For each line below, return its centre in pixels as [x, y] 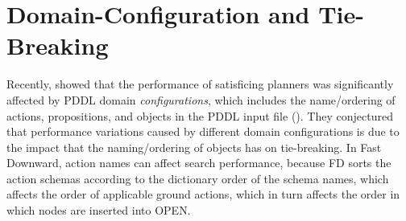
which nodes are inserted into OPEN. [99, 210]
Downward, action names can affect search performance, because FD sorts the [199, 163]
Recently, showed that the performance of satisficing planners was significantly [200, 84]
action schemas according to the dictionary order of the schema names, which [198, 178]
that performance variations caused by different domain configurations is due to [203, 131]
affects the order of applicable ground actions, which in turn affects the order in [203, 194]
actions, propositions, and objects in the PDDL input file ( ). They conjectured [200, 115]
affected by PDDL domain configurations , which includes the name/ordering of [201, 99]
